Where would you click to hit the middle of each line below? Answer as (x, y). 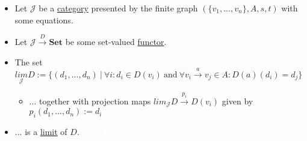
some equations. (44, 19)
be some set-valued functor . (116, 41)
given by (237, 100)
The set (29, 61)
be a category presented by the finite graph (118, 8)
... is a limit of (41, 132)
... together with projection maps (90, 100)
